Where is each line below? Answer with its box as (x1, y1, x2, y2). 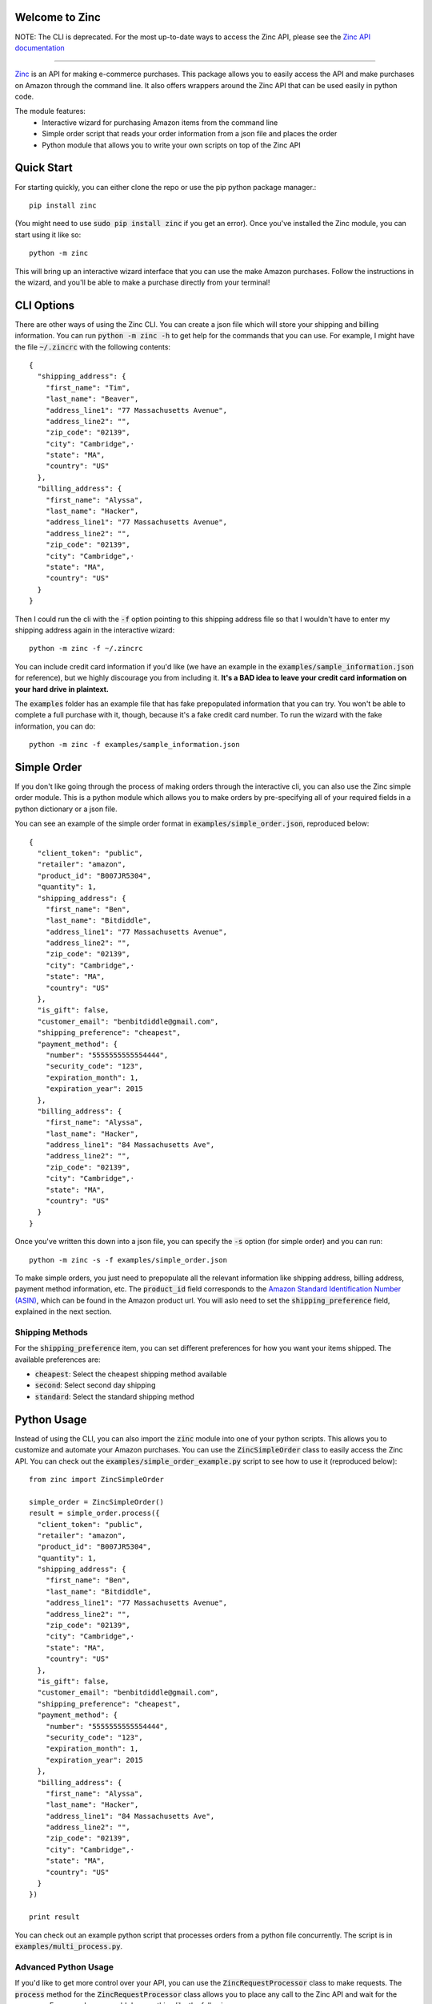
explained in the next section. (14, 1307, 112, 1316)
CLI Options (14, 298, 75, 312)
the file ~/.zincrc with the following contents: (14, 341, 171, 352)
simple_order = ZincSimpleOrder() (29, 1497, 164, 1506)
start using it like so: (14, 229, 82, 240)
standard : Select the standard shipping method (34, 1392, 195, 1401)
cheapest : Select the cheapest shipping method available (34, 1369, 227, 1379)
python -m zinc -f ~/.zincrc (29, 644, 143, 653)
